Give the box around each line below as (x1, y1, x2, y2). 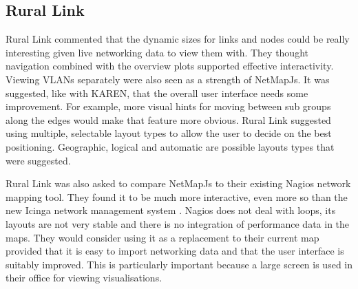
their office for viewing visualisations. (6, 270, 162, 285)
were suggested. (6, 153, 71, 167)
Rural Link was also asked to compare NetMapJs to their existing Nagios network (6, 176, 351, 191)
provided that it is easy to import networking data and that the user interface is (6, 244, 344, 258)
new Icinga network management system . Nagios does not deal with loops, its (6, 203, 336, 217)
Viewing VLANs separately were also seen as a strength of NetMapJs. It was (6, 72, 330, 86)
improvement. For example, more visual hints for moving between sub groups (6, 99, 331, 114)
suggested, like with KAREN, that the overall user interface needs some (6, 85, 308, 100)
